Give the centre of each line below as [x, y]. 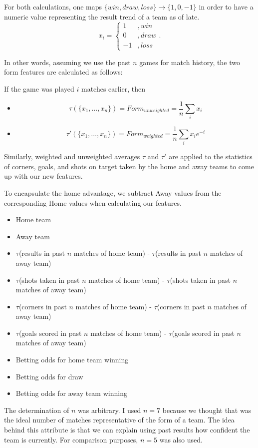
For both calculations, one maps [53, 7]
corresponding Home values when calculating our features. [93, 202]
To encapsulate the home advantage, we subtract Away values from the [113, 192]
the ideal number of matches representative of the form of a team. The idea [119, 420]
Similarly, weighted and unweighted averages [72, 156]
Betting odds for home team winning [72, 360]
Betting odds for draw [49, 376]
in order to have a [226, 7]
